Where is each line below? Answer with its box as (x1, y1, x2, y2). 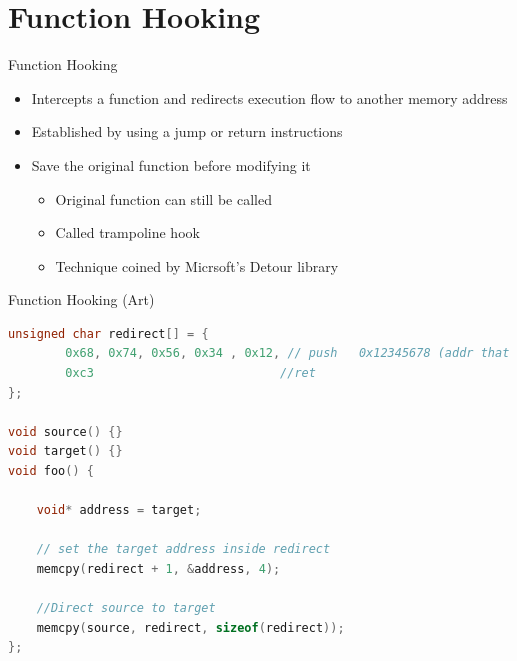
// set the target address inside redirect (36, 542, 331, 557)
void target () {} (8, 444, 123, 459)
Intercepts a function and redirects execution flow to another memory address (31, 87, 508, 108)
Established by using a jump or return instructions (31, 121, 343, 142)
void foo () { (8, 464, 94, 479)
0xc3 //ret (65, 366, 316, 381)
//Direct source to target (36, 601, 216, 616)
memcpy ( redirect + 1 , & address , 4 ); (36, 562, 281, 576)
